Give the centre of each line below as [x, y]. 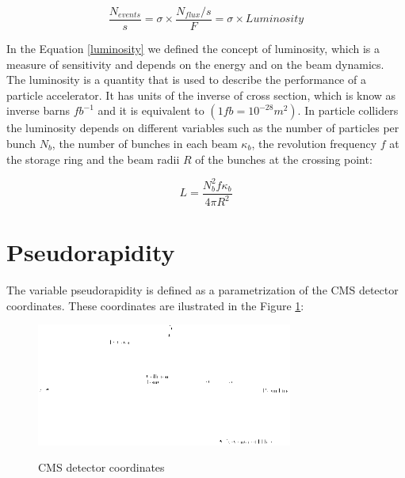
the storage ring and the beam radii [93, 159]
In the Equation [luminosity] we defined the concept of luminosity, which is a [193, 49]
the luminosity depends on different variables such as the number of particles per [203, 128]
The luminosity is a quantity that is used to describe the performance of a [186, 80]
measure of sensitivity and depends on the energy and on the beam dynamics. [195, 64]
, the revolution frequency [314, 144]
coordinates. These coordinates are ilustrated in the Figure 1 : [155, 305]
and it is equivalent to [151, 110]
